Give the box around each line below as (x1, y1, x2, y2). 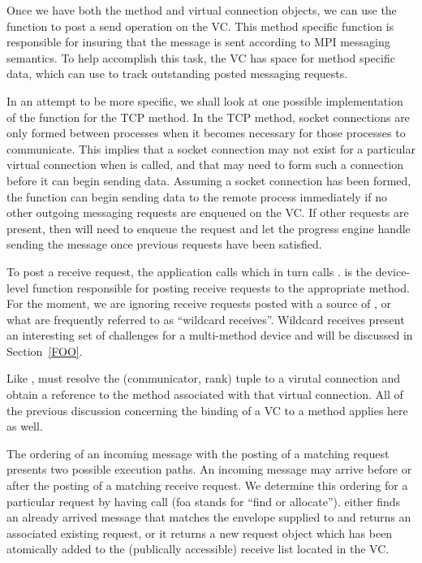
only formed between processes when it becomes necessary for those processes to (6, 124, 406, 141)
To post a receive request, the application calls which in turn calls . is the (6, 262, 372, 279)
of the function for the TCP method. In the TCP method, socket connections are (6, 108, 410, 125)
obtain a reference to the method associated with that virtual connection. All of (6, 386, 403, 403)
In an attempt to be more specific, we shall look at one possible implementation (6, 92, 403, 109)
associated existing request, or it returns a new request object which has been (6, 524, 393, 541)
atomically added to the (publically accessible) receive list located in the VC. (6, 540, 390, 557)
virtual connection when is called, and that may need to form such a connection (6, 156, 404, 173)
